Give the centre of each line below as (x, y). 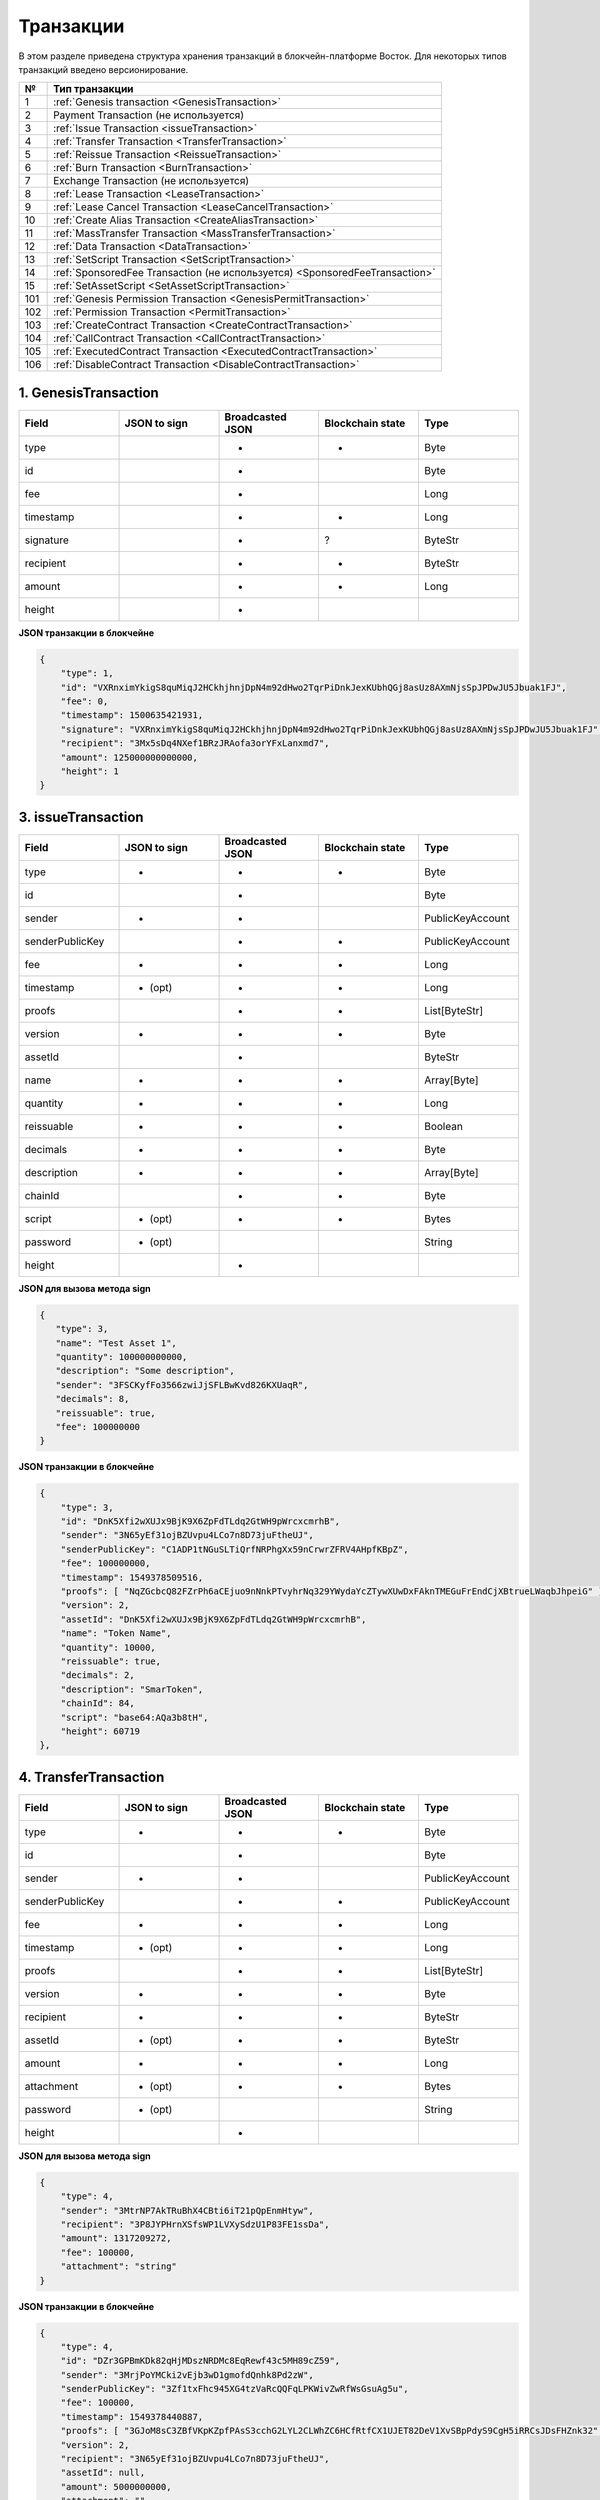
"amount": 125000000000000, (129, 757)
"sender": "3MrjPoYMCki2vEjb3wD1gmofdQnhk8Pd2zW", (187, 2374)
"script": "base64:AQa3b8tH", (134, 1717)
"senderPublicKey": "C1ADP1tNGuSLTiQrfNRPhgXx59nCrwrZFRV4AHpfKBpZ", (234, 1549)
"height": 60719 (100, 1731)
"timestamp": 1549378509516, (132, 1577)
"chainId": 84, (97, 1703)
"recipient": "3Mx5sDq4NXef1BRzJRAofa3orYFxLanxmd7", (195, 743)
